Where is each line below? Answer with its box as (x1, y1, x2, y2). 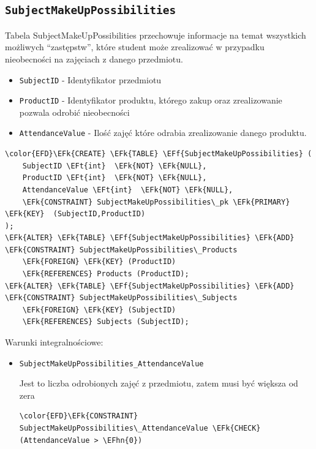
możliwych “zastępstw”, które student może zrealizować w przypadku (5, 40, 265, 53)
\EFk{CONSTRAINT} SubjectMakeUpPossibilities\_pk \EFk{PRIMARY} (22, 197, 290, 206)
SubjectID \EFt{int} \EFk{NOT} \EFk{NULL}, (22, 161, 207, 170)
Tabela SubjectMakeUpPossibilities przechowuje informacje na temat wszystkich (5, 28, 306, 41)
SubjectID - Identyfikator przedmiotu (19, 73, 162, 86)
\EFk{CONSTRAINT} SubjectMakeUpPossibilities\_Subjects (5, 293, 238, 303)
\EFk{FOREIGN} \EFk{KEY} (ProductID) (22, 257, 176, 266)
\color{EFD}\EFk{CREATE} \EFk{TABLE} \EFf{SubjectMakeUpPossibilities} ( (5, 149, 312, 159)
